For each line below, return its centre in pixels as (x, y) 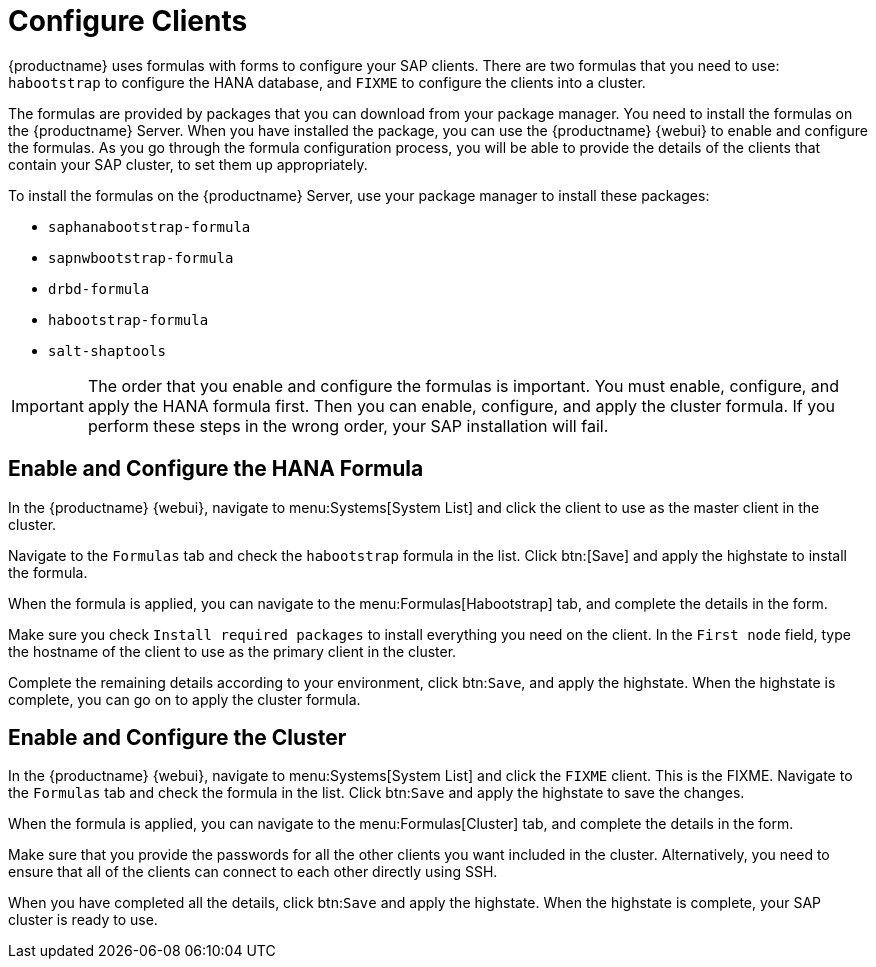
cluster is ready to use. (83, 920)
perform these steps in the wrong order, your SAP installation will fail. (348, 425)
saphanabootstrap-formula (149, 226)
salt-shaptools (107, 350)
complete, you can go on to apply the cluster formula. (184, 699)
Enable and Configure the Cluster (177, 738)
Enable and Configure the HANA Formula (216, 469)
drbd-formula (99, 288)
